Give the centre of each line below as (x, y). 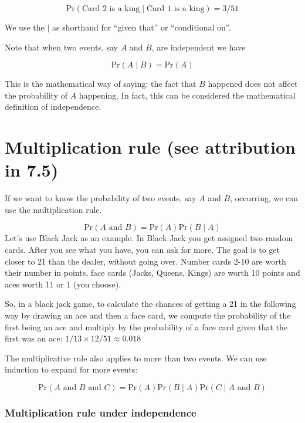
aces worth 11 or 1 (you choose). (63, 284)
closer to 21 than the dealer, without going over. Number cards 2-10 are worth (145, 261)
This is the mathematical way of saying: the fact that (101, 84)
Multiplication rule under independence (101, 412)
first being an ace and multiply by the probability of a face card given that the (146, 326)
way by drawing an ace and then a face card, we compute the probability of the (148, 315)
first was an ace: (34, 338)
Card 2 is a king (111, 9)
